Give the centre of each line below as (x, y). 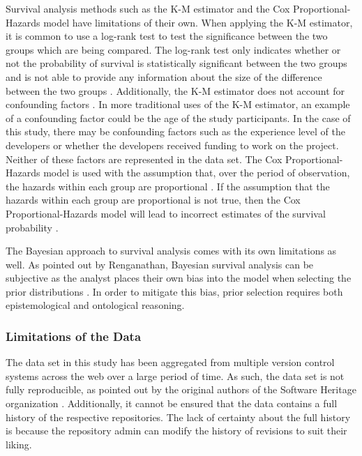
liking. (19, 444)
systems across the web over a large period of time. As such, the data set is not (175, 375)
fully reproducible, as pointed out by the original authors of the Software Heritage (181, 389)
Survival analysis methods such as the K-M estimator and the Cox (148, 8)
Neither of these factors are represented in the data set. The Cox (144, 159)
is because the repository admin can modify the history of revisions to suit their (176, 431)
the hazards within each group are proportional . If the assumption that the (168, 186)
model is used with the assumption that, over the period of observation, (197, 173)
